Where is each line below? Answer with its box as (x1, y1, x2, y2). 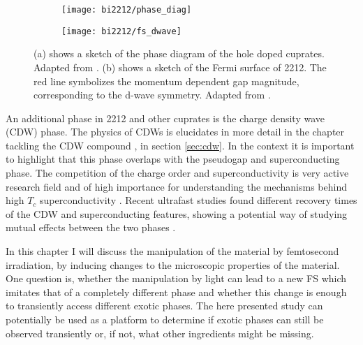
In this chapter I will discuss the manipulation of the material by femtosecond (6, 244, 339, 258)
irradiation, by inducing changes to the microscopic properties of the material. (6, 257, 340, 272)
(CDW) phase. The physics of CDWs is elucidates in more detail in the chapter (6, 124, 345, 139)
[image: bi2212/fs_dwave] (61, 26, 181, 36)
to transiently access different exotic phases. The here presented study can (6, 298, 323, 313)
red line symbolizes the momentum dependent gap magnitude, (34, 73, 299, 88)
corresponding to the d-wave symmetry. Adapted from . (34, 87, 271, 102)
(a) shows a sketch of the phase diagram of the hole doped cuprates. (34, 46, 325, 61)
